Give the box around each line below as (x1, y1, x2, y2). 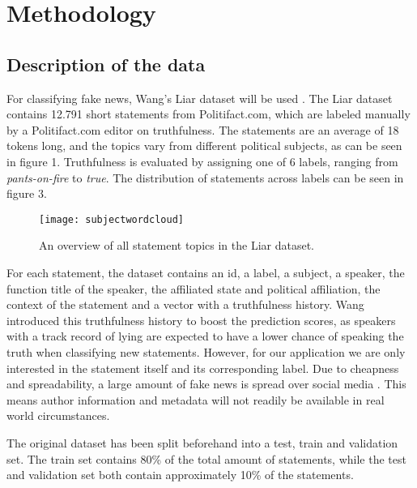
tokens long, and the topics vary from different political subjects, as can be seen (6, 137, 402, 154)
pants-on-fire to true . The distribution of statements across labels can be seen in (6, 169, 404, 186)
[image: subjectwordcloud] (39, 213, 184, 225)
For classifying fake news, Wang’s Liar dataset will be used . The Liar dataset (6, 89, 393, 106)
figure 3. (6, 185, 47, 202)
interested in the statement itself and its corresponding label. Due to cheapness (6, 359, 399, 376)
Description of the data (6, 51, 206, 76)
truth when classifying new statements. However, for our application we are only (6, 343, 406, 360)
